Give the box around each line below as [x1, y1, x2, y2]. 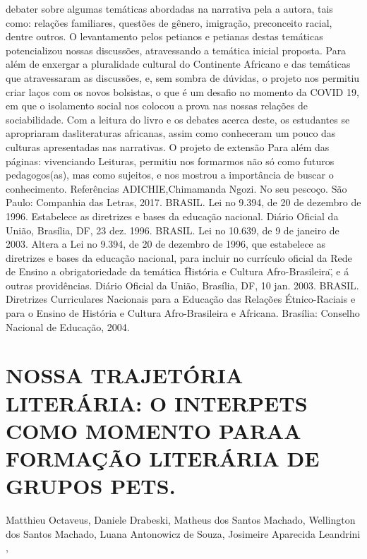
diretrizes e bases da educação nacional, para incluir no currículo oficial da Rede [6, 250, 352, 265]
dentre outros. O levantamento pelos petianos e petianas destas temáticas [6, 29, 323, 44]
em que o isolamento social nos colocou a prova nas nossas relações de [6, 98, 308, 113]
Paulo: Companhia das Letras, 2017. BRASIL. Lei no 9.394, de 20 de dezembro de [6, 195, 361, 210]
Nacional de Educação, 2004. [6, 319, 130, 334]
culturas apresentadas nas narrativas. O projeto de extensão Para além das [6, 139, 330, 154]
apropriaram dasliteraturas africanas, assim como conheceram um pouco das [6, 126, 336, 140]
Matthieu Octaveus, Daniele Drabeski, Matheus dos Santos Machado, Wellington [6, 512, 356, 527]
